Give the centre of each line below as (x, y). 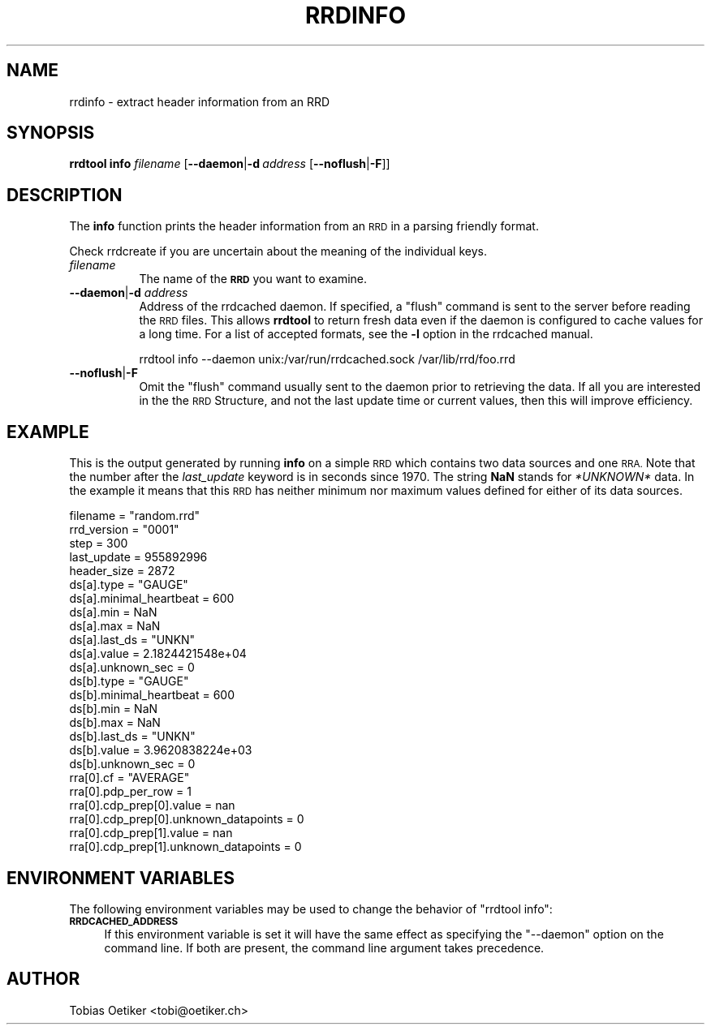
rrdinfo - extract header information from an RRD (200, 101)
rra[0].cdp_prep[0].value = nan (152, 805)
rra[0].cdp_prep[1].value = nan (151, 833)
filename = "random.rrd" (135, 516)
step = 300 (99, 543)
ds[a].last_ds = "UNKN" (132, 640)
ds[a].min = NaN (113, 612)
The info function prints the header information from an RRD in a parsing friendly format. (304, 226)
